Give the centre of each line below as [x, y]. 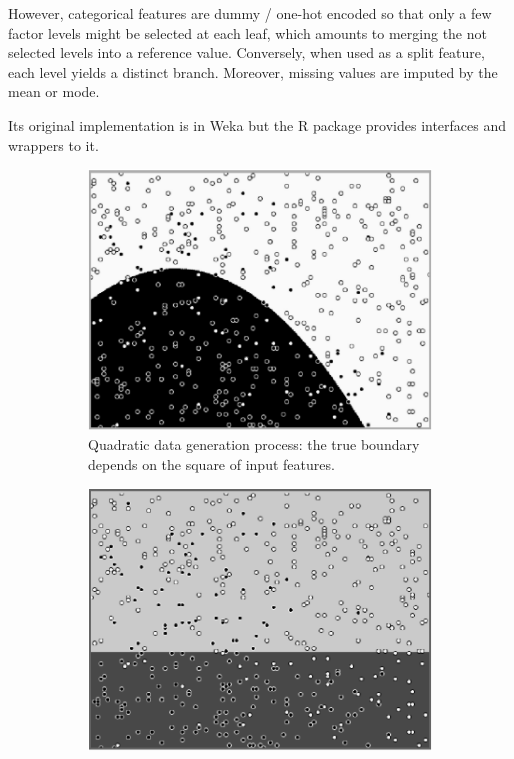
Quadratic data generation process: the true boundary [254, 444]
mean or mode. [54, 91]
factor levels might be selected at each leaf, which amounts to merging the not [247, 32]
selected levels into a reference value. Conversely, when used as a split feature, [246, 52]
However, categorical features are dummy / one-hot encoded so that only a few [250, 13]
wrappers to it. [53, 144]
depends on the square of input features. [211, 463]
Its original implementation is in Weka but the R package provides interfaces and [257, 124]
